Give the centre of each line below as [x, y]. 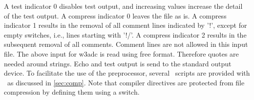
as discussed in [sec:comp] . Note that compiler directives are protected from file [126, 82]
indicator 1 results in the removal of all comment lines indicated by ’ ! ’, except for [126, 25]
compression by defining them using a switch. [72, 92]
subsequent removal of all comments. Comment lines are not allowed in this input [126, 44]
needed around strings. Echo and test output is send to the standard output [118, 63]
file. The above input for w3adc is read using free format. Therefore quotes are [121, 53]
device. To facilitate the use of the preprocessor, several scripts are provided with [127, 73]
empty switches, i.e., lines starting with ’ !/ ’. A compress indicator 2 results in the [125, 34]
